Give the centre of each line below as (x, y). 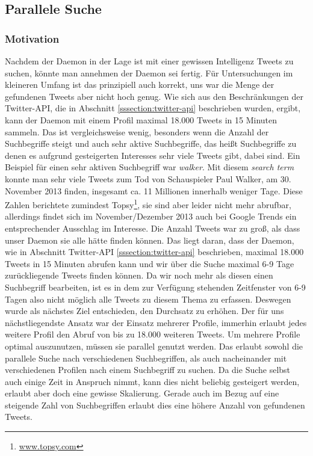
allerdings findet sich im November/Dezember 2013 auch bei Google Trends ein (151, 216)
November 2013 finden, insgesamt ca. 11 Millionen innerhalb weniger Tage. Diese (154, 190)
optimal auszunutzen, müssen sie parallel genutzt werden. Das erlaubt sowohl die (154, 346)
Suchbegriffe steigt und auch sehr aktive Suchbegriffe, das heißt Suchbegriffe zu (151, 143)
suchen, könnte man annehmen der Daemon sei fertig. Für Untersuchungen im (149, 72)
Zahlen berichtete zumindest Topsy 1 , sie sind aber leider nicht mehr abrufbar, (148, 204)
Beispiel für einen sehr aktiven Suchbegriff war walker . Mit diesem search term (150, 167)
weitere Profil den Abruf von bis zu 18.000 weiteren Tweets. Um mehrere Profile (153, 334)
